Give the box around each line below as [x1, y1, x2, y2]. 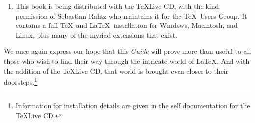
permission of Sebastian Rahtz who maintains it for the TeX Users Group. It [15, 10, 247, 21]
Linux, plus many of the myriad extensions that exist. [15, 29, 177, 40]
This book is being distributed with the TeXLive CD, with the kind [15, 1, 219, 11]
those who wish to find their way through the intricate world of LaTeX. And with [4, 55, 250, 66]
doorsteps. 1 [4, 75, 37, 87]
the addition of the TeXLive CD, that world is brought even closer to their [4, 65, 229, 75]
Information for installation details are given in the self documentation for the [15, 100, 250, 111]
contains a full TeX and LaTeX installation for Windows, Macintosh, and [15, 20, 238, 30]
